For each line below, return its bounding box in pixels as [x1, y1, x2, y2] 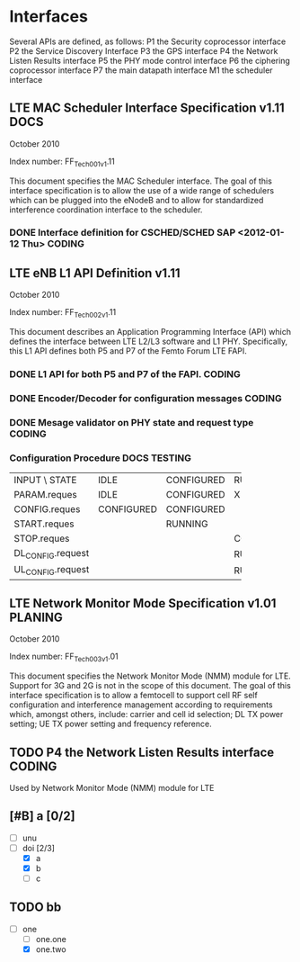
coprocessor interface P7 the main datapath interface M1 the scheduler [9, 65, 273, 76]
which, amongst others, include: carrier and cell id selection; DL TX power [9, 709, 284, 720]
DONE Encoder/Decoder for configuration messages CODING [9, 391, 282, 404]
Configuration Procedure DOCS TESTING [9, 452, 191, 464]
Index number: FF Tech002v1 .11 [9, 307, 117, 320]
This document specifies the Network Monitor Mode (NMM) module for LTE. [9, 670, 292, 681]
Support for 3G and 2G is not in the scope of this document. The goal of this [9, 680, 292, 691]
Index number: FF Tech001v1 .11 [9, 156, 115, 168]
